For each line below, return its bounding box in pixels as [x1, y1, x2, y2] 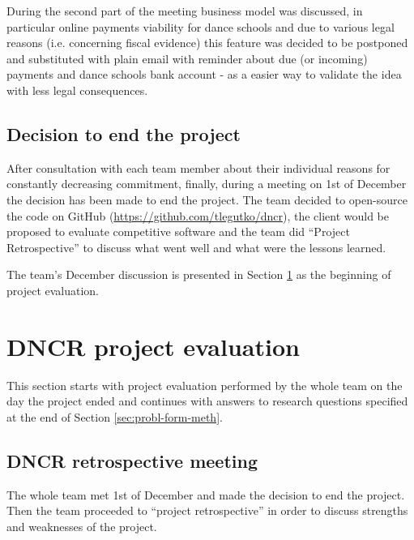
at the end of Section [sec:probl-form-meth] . [6, 408, 223, 425]
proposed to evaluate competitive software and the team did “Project [6, 223, 350, 240]
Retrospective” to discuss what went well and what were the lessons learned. [6, 238, 386, 255]
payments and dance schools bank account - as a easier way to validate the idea [6, 66, 402, 83]
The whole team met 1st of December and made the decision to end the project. [6, 486, 405, 503]
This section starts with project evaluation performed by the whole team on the [6, 376, 403, 393]
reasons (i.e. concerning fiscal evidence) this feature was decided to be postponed [6, 34, 408, 51]
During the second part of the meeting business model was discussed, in [6, 2, 363, 19]
